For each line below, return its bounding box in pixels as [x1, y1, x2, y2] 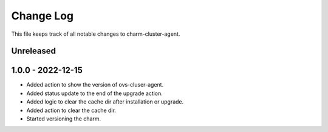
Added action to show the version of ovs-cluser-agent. [26, 81, 164, 88]
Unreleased [11, 46, 56, 56]
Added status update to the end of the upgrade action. [26, 90, 163, 97]
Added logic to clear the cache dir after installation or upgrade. [26, 98, 184, 105]
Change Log [11, 9, 74, 22]
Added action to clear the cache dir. [26, 107, 117, 114]
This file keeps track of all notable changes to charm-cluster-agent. [11, 30, 180, 38]
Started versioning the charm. [26, 115, 101, 122]
